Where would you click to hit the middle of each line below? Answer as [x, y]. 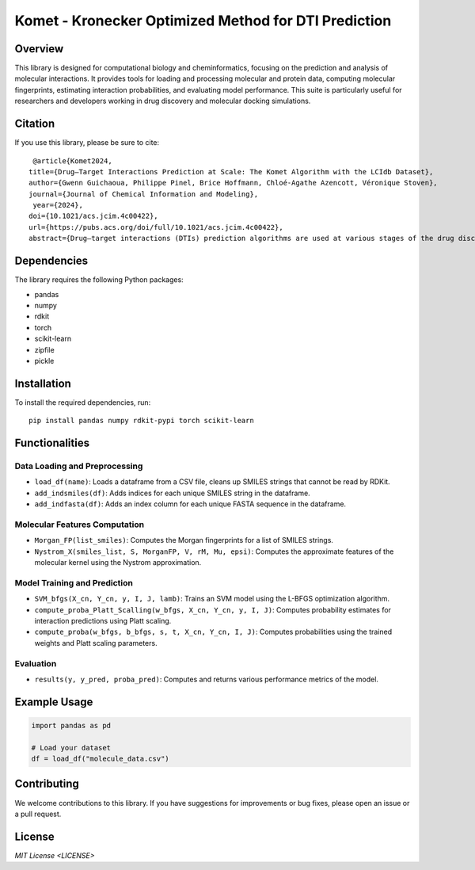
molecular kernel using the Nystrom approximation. [118, 563]
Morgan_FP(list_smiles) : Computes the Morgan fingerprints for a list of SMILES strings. [184, 540]
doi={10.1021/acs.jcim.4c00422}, [93, 216]
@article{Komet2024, [72, 161]
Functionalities [52, 443]
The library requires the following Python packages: [99, 280]
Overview [39, 49]
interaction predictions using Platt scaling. [103, 620]
